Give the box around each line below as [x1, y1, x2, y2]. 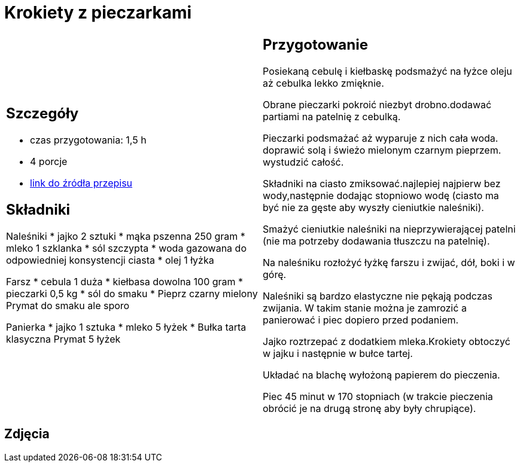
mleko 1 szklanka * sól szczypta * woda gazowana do [6, 242, 247, 255]
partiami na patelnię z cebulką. [263, 110, 401, 123]
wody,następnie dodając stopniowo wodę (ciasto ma [263, 189, 499, 202]
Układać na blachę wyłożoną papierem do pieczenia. [263, 368, 500, 381]
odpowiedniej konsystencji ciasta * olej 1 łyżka [6, 254, 214, 267]
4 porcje [30, 155, 68, 168]
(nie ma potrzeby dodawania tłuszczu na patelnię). [263, 234, 490, 247]
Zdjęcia [4, 426, 50, 442]
